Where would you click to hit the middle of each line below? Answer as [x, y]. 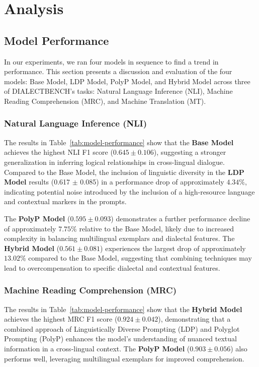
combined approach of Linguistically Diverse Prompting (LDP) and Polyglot [122, 328]
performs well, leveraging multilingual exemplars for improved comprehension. [124, 358]
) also [239, 349]
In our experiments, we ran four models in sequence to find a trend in [111, 61]
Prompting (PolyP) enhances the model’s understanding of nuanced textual [120, 339]
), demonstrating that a [194, 319]
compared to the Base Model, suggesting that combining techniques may [140, 258]
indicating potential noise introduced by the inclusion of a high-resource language [129, 191]
